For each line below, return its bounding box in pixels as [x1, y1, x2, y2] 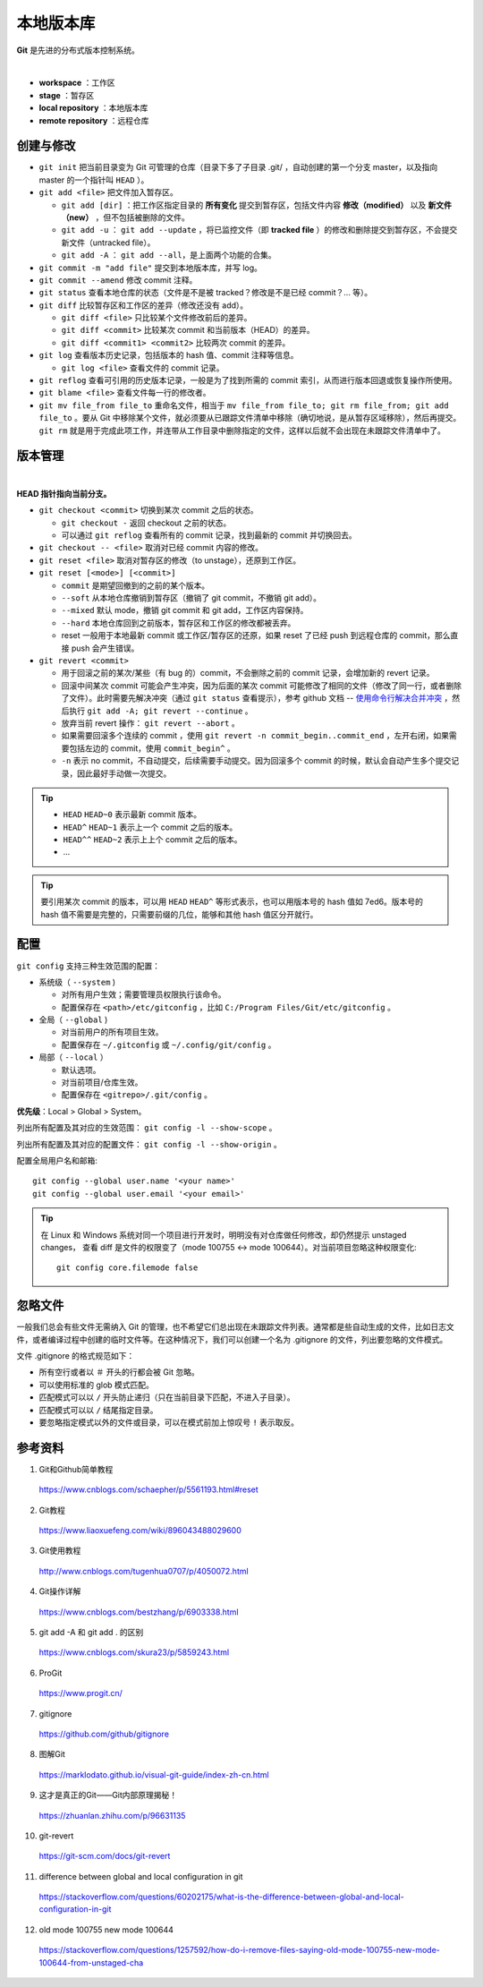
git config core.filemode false [56, 1263, 199, 1273]
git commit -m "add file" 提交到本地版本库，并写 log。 [38, 262, 263, 273]
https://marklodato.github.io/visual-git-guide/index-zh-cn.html [38, 1769, 269, 1780]
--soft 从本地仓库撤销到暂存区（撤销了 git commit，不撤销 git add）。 [61, 593, 322, 603]
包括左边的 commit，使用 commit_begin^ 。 [68, 743, 236, 754]
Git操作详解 [38, 1586, 81, 1597]
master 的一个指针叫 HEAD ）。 [38, 175, 149, 185]
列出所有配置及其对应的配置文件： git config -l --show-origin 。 [16, 1138, 282, 1149]
